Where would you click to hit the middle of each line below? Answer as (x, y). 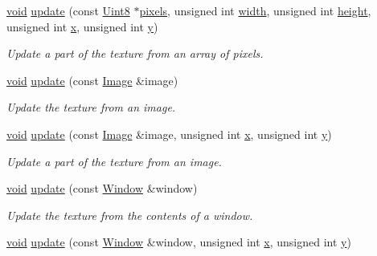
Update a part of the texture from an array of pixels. (135, 53)
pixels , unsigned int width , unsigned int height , (255, 10)
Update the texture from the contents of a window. (130, 215)
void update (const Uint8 (68, 10)
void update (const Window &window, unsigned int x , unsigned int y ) (179, 242)
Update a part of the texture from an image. (114, 161)
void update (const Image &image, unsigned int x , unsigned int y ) (169, 134)
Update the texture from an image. (91, 107)
